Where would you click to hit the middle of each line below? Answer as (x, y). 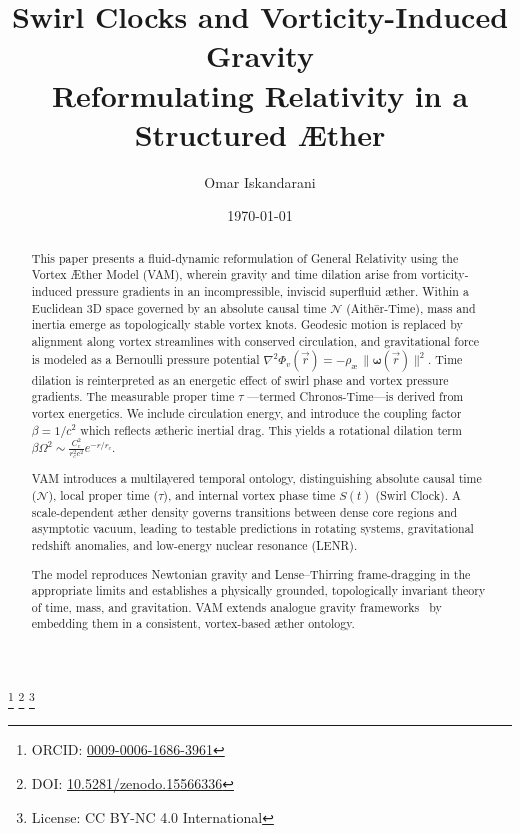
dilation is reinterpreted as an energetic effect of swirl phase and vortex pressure (240, 379)
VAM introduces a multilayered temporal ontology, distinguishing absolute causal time (256, 477)
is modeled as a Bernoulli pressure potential (145, 358)
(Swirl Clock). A (418, 494)
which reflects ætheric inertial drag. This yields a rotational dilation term (271, 429)
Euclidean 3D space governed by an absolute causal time (179, 307)
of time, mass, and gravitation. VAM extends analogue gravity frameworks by (236, 606)
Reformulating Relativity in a (260, 94)
